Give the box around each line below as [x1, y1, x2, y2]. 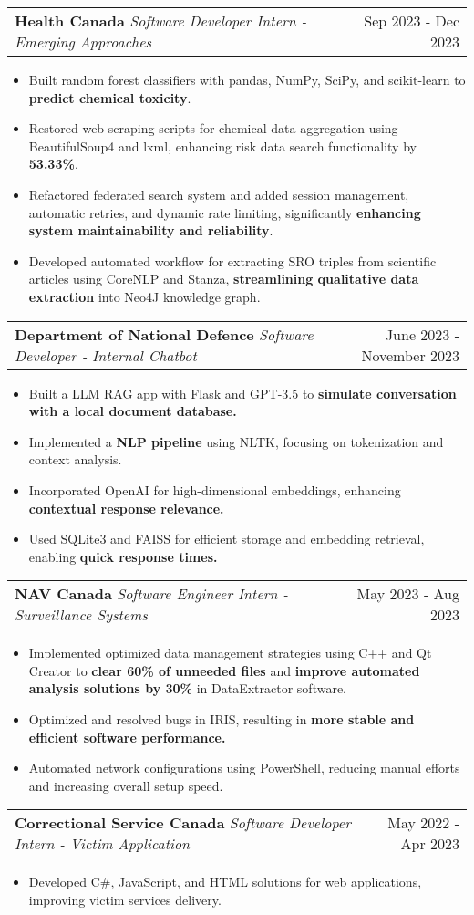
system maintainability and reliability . [28, 221, 273, 240]
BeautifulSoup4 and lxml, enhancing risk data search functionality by [28, 136, 417, 155]
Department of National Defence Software [15, 323, 314, 345]
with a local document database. [28, 401, 237, 421]
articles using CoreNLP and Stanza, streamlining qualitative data [28, 269, 419, 288]
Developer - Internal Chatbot [15, 344, 197, 366]
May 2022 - [387, 812, 459, 834]
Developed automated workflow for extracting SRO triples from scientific [28, 251, 437, 270]
